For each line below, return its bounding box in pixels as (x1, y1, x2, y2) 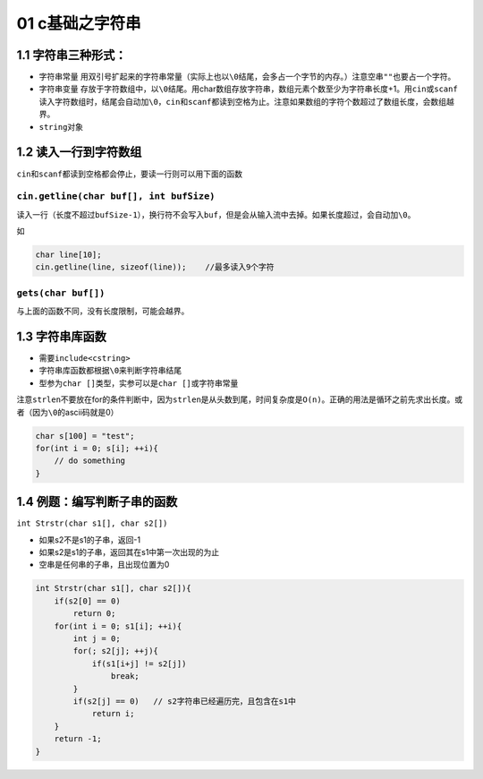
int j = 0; (72, 634, 121, 644)
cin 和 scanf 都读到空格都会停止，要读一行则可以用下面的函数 (16, 168, 243, 179)
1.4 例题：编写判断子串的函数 (16, 494, 178, 509)
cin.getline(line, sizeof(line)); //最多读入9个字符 (35, 262, 275, 272)
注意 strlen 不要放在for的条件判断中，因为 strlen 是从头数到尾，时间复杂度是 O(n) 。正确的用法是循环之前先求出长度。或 (16, 394, 463, 405)
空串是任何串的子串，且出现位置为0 (38, 560, 170, 570)
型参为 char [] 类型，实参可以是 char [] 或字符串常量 (38, 377, 239, 389)
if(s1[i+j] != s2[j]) (91, 658, 187, 669)
